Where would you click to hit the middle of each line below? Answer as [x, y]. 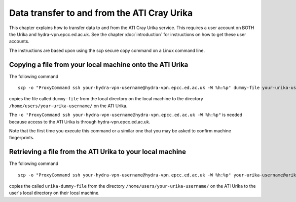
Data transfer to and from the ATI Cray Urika [101, 13]
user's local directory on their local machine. [54, 193]
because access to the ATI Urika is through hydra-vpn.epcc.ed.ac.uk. [80, 121]
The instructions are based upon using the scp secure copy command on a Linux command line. [107, 50]
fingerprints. [22, 138]
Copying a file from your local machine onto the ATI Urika [99, 64]
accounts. [19, 41]
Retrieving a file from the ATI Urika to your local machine [97, 152]
